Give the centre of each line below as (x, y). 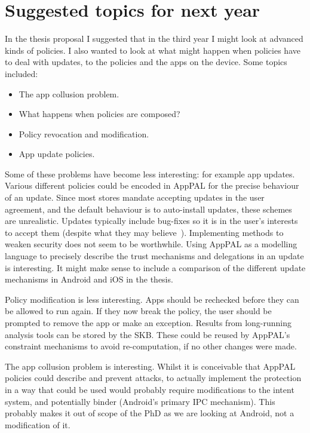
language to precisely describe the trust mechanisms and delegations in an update (154, 256)
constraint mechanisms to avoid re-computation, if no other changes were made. (151, 346)
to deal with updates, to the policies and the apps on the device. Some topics (146, 62)
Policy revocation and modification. (84, 133)
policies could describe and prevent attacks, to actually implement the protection (153, 378)
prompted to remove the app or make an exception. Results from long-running (148, 323)
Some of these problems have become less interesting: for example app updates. (150, 173)
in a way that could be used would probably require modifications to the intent (150, 389)
